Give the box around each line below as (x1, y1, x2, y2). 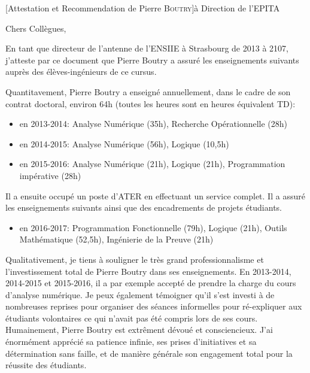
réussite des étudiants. (5, 359, 87, 371)
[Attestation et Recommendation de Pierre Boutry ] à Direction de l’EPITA (5, 2, 280, 14)
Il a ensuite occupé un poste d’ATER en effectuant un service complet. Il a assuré (5, 189, 305, 202)
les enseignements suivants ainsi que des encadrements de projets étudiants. (5, 201, 282, 214)
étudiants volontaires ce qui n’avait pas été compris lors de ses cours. (5, 311, 258, 324)
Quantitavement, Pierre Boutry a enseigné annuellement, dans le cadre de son (5, 85, 291, 98)
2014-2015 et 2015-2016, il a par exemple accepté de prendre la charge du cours (5, 277, 296, 289)
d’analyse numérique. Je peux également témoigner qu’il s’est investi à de (5, 288, 275, 301)
